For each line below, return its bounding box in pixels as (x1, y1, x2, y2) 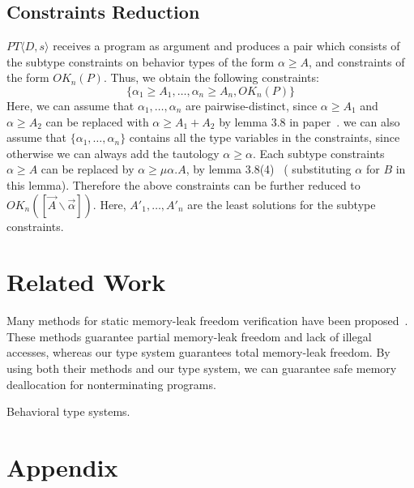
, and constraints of (309, 53, 405, 70)
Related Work (6, 265, 166, 298)
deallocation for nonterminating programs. (6, 375, 216, 392)
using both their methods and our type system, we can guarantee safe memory (6, 360, 397, 377)
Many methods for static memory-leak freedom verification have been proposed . (6, 312, 408, 329)
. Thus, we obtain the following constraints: (103, 69, 319, 86)
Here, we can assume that (6, 96, 134, 113)
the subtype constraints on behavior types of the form (6, 53, 275, 70)
